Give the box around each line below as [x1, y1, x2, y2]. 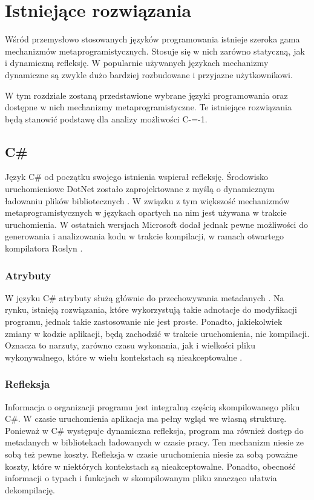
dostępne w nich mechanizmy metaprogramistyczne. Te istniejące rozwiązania [5, 101, 292, 113]
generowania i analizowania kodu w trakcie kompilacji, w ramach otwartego [5, 230, 284, 242]
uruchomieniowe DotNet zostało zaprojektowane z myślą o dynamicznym [5, 182, 275, 195]
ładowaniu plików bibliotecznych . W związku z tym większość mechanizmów [5, 194, 290, 207]
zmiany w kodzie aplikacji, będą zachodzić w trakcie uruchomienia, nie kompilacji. [5, 327, 310, 339]
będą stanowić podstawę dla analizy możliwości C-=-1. [5, 112, 208, 125]
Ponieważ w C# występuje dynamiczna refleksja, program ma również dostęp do [5, 424, 304, 436]
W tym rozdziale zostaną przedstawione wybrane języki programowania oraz [5, 88, 288, 101]
